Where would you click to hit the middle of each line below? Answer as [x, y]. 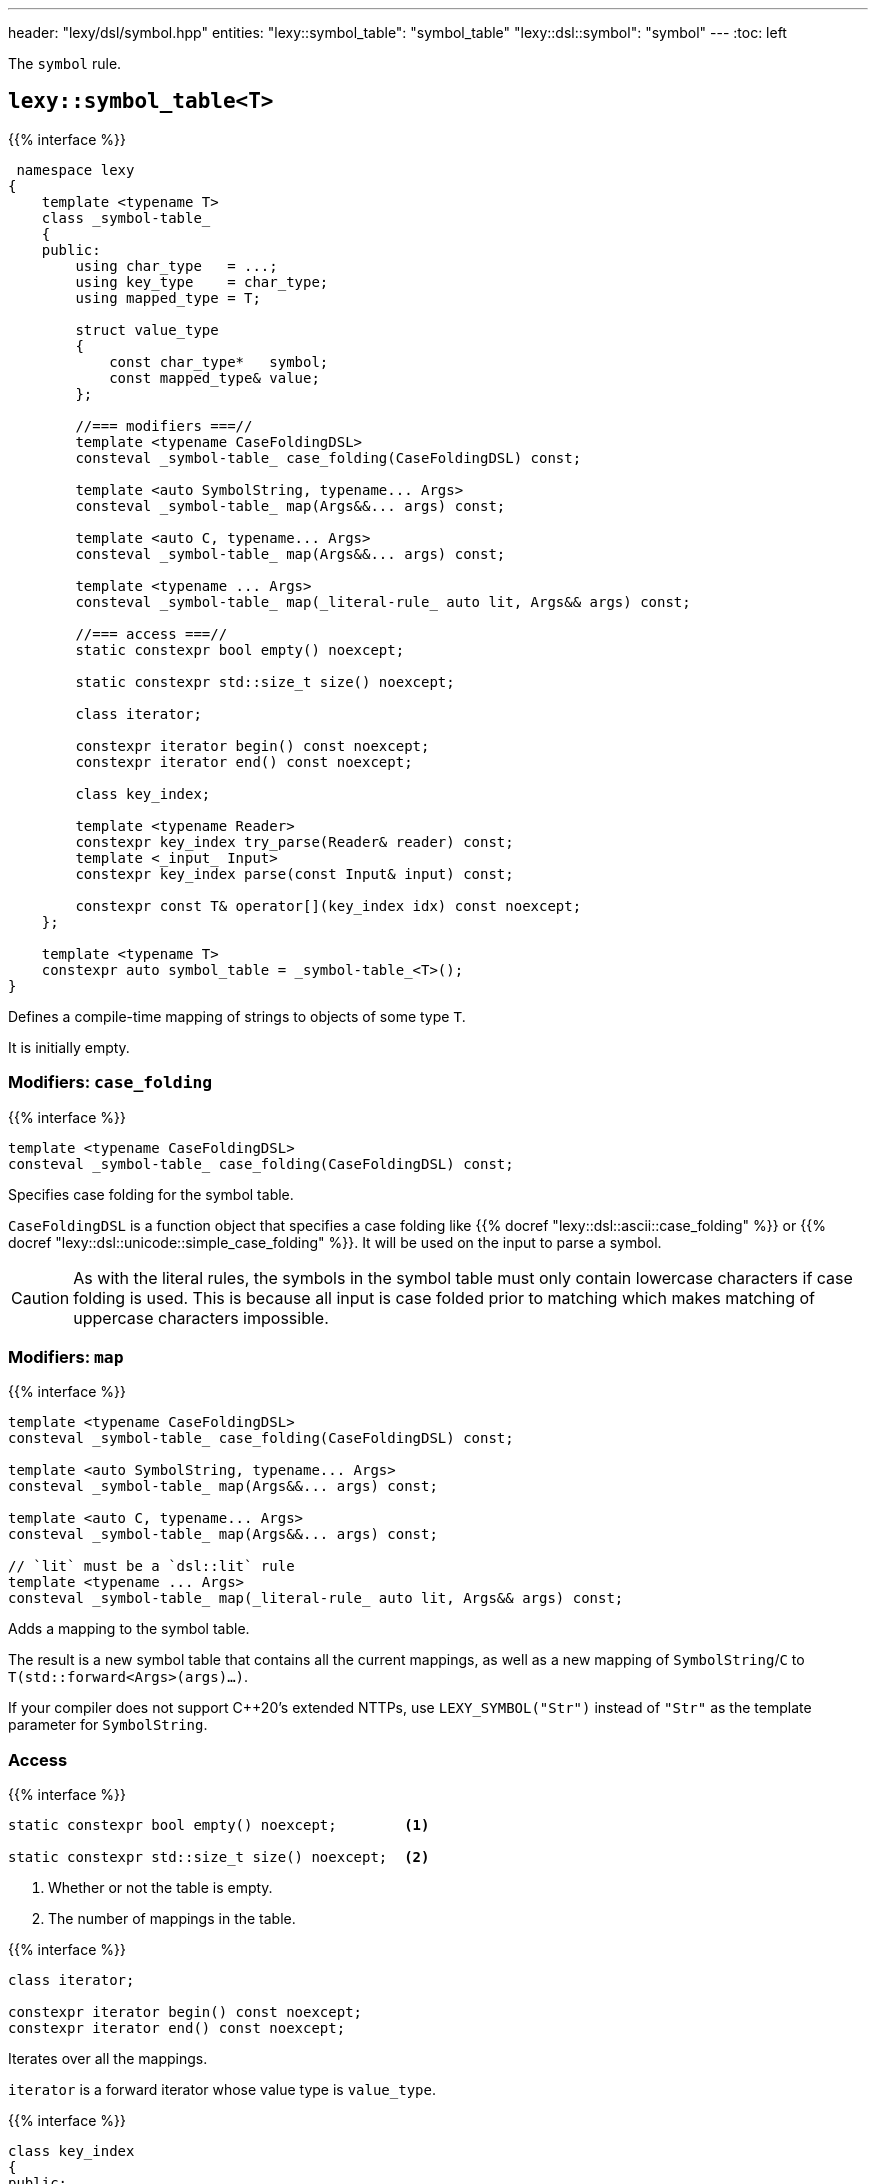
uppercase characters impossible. [201, 1317]
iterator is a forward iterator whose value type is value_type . [222, 2090]
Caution [40, 1297]
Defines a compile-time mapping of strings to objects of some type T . [237, 1016]
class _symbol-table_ [126, 217]
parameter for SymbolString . [108, 1725]
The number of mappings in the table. [172, 1919]
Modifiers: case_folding [110, 1082]
